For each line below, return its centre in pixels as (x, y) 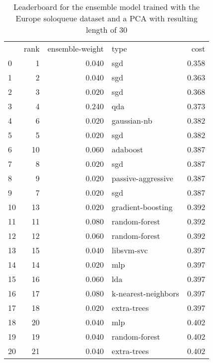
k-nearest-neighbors (145, 293)
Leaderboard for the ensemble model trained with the (107, 7)
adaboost (128, 149)
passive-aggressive (142, 178)
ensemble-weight (76, 48)
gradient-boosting (142, 207)
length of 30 (107, 30)
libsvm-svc (130, 250)
